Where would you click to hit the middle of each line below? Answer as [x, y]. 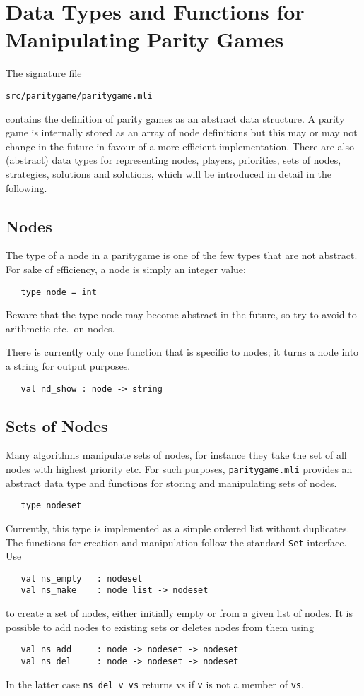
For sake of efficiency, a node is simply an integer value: [126, 269]
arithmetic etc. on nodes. [60, 328]
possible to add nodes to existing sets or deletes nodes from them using [160, 626]
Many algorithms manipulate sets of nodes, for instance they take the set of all [176, 455]
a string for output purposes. [68, 365]
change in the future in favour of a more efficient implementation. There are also [180, 146]
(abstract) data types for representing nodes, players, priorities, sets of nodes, [174, 160]
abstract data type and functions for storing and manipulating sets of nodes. [171, 482]
